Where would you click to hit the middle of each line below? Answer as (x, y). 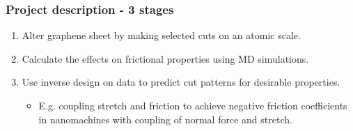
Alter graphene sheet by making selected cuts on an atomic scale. (161, 35)
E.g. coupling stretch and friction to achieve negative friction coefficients (193, 105)
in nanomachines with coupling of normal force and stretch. (165, 119)
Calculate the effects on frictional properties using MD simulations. (165, 58)
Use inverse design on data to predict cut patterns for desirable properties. (181, 82)
